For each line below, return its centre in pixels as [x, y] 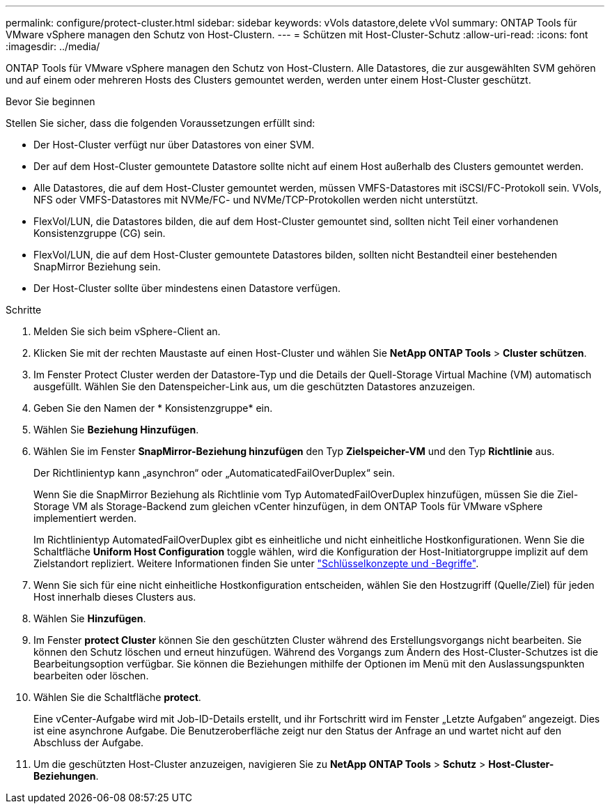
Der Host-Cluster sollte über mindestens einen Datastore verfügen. [187, 288]
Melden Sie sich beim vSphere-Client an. [127, 331]
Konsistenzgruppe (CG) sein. [100, 233]
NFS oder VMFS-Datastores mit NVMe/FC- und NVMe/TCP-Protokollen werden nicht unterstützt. [256, 200]
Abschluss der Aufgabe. [89, 742]
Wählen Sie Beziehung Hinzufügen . [116, 430]
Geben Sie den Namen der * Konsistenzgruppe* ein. [153, 408]
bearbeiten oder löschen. [91, 676]
